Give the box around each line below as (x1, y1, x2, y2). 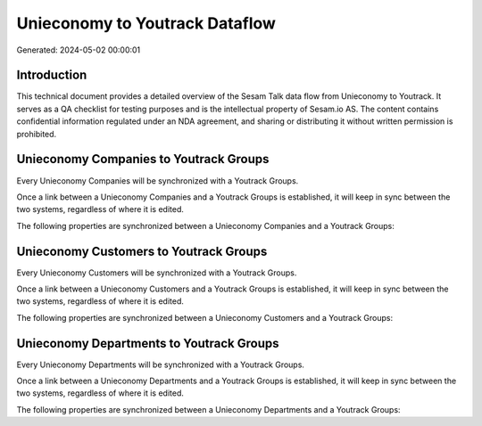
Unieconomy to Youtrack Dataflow (16, 13, 277, 33)
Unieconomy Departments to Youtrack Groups (16, 335, 279, 351)
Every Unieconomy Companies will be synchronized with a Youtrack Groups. (16, 175, 299, 186)
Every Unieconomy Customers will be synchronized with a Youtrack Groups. (16, 267, 297, 278)
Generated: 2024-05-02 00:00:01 (16, 45, 141, 55)
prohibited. (16, 128, 57, 139)
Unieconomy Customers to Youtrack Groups (16, 243, 268, 258)
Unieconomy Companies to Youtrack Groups (16, 152, 270, 167)
